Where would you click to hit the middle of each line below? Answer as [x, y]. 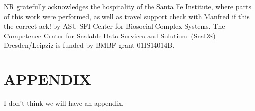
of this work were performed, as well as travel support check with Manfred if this [127, 16]
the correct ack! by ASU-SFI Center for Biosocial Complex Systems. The [115, 26]
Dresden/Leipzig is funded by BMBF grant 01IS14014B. [89, 45]
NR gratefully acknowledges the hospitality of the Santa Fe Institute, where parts [127, 6]
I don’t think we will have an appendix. [64, 103]
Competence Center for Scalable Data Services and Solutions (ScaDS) [110, 35]
